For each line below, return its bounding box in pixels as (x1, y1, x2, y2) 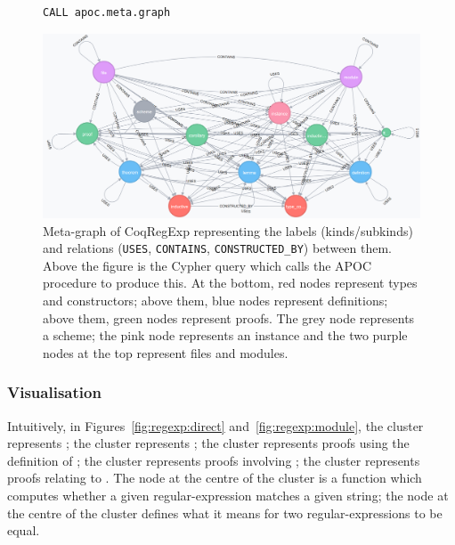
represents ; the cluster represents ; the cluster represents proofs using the (7, 434, 410, 452)
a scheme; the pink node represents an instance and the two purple (43, 326, 408, 345)
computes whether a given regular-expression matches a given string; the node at (7, 486, 449, 505)
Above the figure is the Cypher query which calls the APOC (43, 256, 372, 274)
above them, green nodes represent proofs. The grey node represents (43, 308, 415, 327)
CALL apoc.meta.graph (43, 6, 171, 19)
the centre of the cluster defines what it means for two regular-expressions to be (7, 503, 443, 522)
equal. (7, 521, 40, 540)
